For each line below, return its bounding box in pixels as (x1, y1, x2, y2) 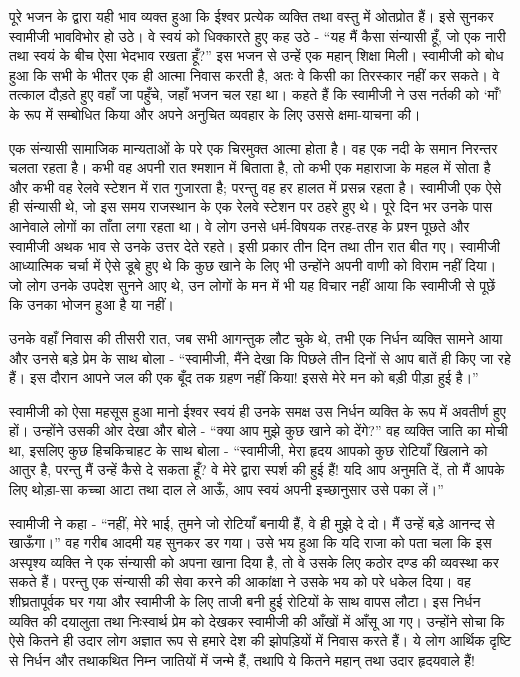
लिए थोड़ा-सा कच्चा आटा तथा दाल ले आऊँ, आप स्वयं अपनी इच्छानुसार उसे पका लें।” (9, 479, 444, 500)
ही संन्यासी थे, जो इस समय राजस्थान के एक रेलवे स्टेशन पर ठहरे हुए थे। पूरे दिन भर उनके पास (9, 196, 493, 217)
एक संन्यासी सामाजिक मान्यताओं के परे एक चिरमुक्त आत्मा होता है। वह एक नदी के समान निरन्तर (9, 137, 498, 158)
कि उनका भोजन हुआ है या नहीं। (9, 294, 175, 315)
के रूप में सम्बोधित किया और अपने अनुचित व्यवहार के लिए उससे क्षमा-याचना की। (9, 103, 421, 124)
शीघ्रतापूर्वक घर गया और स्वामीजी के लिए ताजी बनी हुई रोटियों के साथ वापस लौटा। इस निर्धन (9, 591, 481, 612)
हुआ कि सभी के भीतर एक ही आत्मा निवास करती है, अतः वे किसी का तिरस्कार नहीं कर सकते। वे (9, 64, 500, 85)
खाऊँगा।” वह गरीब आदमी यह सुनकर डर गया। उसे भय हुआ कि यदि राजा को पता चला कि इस (9, 532, 492, 553)
